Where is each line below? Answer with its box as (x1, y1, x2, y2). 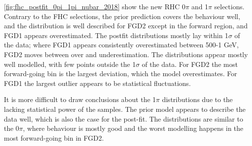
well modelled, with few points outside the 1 (4, 59, 136, 69)
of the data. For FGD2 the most (142, 59, 238, 69)
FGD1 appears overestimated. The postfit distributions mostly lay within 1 (4, 30, 229, 40)
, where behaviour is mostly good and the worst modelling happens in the (23, 123, 244, 133)
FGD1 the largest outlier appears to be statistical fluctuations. (4, 78, 191, 88)
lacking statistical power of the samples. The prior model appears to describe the (4, 104, 246, 114)
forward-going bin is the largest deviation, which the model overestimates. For (4, 68, 237, 79)
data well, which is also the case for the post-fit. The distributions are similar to (4, 113, 243, 124)
